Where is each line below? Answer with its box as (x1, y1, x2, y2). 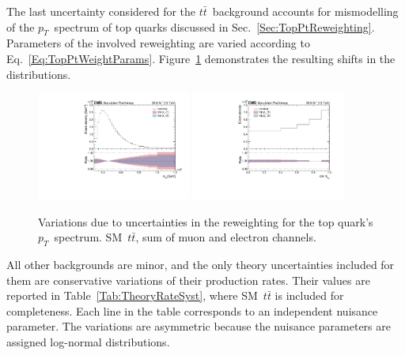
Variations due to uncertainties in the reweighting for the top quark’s (38, 213, 373, 230)
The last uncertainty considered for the (6, 3, 196, 19)
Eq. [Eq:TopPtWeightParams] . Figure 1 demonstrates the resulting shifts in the (6, 50, 396, 66)
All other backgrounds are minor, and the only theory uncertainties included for (6, 256, 395, 272)
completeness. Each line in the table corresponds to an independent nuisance (6, 302, 378, 319)
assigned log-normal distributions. (6, 333, 170, 349)
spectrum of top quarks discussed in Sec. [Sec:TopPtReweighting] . (54, 18, 375, 35)
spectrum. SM (54, 229, 123, 245)
